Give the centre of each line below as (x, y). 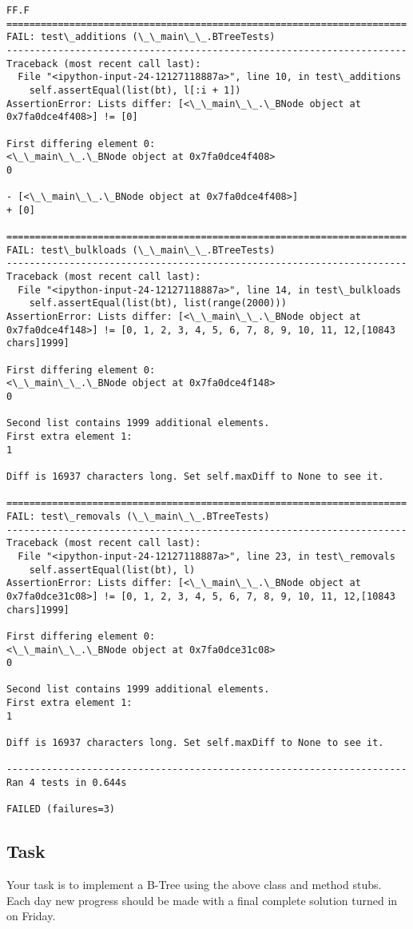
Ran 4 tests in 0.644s (67, 783)
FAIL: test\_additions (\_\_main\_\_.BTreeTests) (141, 37)
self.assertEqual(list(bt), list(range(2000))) (158, 303)
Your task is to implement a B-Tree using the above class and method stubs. (194, 885)
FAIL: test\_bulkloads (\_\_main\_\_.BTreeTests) (141, 250)
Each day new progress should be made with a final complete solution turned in (202, 900)
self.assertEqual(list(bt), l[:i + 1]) (135, 90)
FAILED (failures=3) (61, 809)
